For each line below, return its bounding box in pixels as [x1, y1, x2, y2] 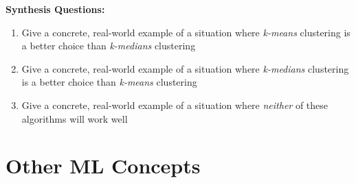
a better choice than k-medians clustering [21, 38, 196, 53]
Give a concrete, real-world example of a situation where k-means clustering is [21, 25, 351, 39]
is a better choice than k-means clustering [21, 75, 197, 89]
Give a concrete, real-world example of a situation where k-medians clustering [21, 61, 349, 75]
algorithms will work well [21, 111, 128, 125]
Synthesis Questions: [5, 2, 105, 16]
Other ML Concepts [5, 151, 201, 180]
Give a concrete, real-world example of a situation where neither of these [21, 97, 329, 112]
